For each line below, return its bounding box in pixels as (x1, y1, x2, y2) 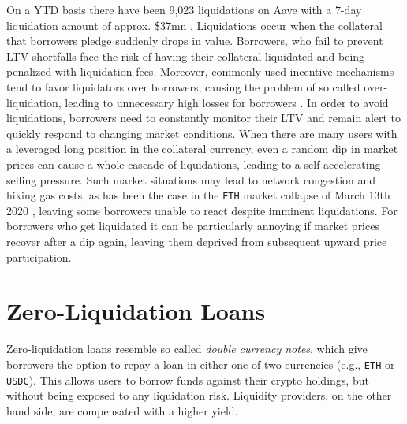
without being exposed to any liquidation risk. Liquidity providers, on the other (6, 387, 392, 404)
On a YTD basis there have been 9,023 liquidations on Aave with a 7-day (6, 2, 362, 17)
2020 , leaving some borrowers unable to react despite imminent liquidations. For (6, 202, 398, 218)
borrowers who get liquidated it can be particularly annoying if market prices (6, 218, 379, 234)
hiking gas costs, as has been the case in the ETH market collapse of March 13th (6, 187, 390, 203)
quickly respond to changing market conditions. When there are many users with (6, 125, 398, 141)
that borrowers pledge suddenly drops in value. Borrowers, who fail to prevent (6, 32, 383, 49)
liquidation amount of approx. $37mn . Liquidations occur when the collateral (6, 17, 383, 33)
